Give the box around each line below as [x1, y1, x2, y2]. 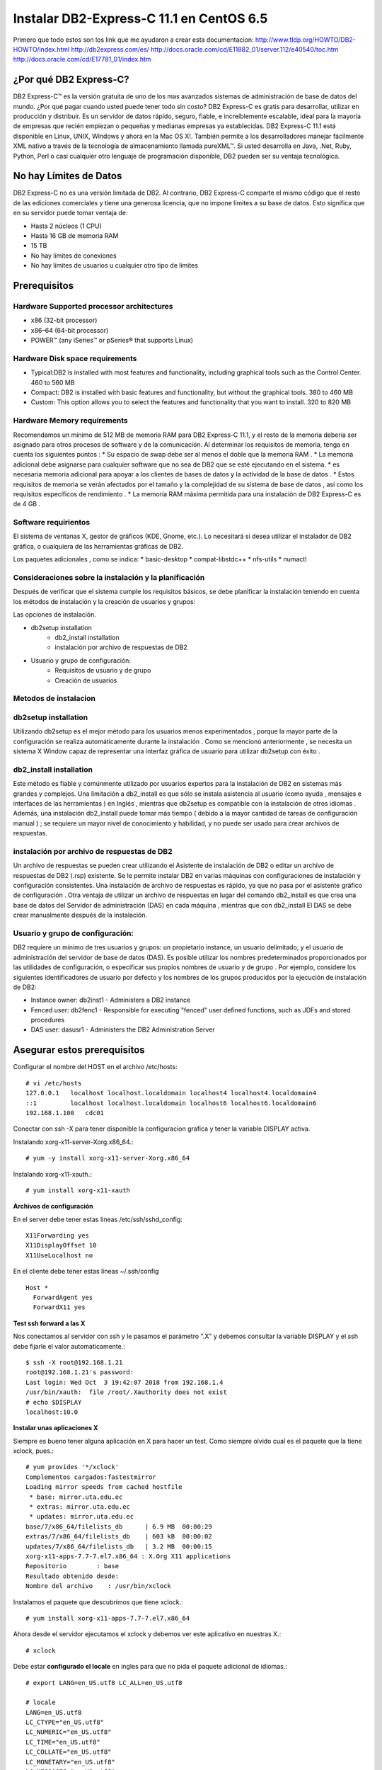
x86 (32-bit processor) [30, 316, 98, 325]
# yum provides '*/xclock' [25, 1463, 120, 1471]
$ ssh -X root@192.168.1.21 [25, 1358, 123, 1366]
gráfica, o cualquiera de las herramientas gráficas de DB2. [13, 542, 183, 550]
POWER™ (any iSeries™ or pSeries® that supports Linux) [30, 336, 194, 345]
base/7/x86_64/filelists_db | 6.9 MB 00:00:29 [25, 1522, 212, 1531]
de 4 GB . [13, 500, 41, 508]
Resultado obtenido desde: [25, 1572, 120, 1580]
